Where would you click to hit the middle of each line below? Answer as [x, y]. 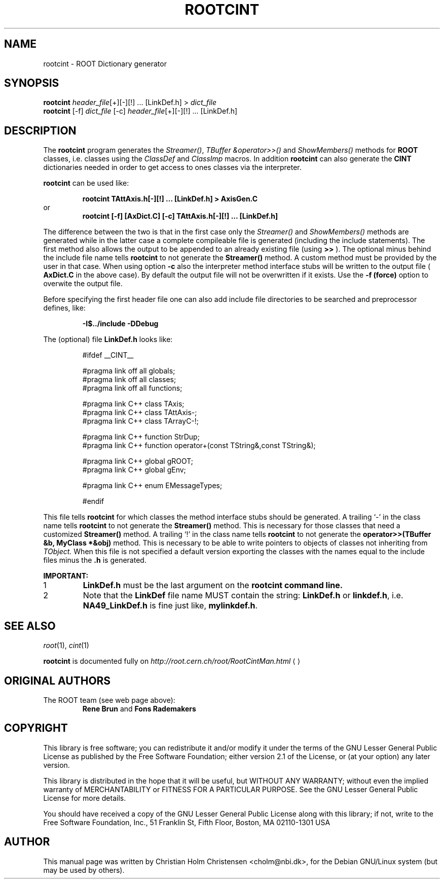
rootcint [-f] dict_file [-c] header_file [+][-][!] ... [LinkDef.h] [140, 111]
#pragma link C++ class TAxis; [133, 404]
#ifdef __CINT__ [108, 355]
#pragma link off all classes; [129, 380]
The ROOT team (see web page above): [109, 700]
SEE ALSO [30, 626]
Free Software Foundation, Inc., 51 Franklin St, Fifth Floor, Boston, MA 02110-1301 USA [187, 822]
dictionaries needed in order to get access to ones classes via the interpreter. [172, 167]
